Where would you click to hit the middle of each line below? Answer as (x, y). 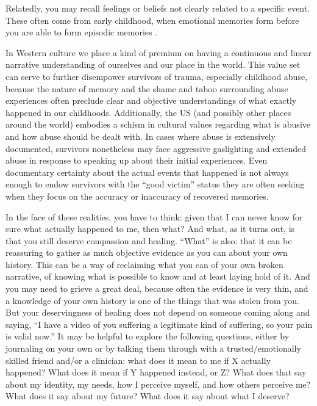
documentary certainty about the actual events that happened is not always (147, 172)
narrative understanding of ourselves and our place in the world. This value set (153, 64)
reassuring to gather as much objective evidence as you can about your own (147, 252)
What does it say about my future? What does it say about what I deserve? (148, 396)
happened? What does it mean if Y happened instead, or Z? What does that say (156, 372)
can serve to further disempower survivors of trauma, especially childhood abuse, (157, 76)
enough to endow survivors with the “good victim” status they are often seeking (155, 184)
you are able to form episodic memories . (82, 32)
